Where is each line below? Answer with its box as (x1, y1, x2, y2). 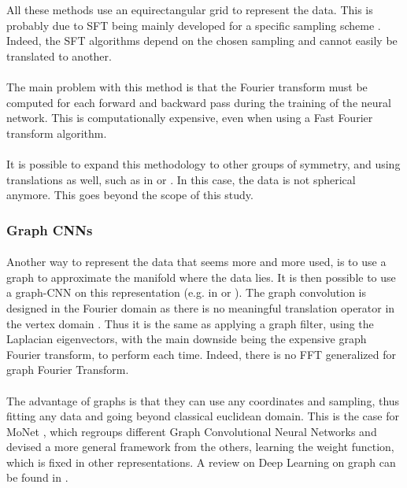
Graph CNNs (6, 220, 93, 239)
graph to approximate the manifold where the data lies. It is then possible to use (6, 268, 396, 285)
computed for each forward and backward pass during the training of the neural (6, 94, 391, 110)
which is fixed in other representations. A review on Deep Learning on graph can (6, 453, 396, 470)
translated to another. (6, 47, 112, 64)
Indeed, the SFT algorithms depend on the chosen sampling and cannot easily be (6, 32, 398, 49)
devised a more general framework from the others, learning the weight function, (6, 438, 394, 455)
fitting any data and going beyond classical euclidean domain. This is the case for (6, 408, 399, 424)
